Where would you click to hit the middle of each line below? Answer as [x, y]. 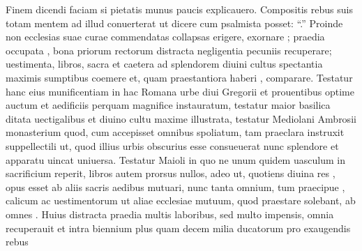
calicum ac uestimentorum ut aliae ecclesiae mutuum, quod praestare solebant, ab [181, 200]
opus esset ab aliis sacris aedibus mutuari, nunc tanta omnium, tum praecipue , [175, 187]
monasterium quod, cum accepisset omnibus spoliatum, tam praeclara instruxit [175, 132]
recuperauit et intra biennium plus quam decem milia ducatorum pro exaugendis [178, 228]
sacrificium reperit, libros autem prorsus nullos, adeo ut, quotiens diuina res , [171, 173]
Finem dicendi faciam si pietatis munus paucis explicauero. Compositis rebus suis [179, 9]
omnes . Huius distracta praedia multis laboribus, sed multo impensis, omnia [170, 214]
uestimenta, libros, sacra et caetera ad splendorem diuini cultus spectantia [164, 64]
